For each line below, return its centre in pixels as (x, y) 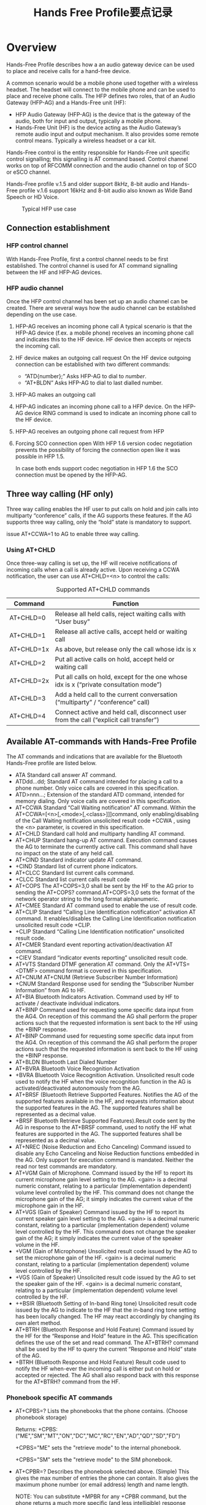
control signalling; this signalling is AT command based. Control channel (97, 159)
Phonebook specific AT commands (59, 1398)
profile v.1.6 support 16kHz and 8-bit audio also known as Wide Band (106, 190)
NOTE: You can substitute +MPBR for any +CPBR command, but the (101, 1496)
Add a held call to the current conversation (116, 694)
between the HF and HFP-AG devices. (54, 272)
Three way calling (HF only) (60, 494)
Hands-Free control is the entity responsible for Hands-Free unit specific (98, 152)
